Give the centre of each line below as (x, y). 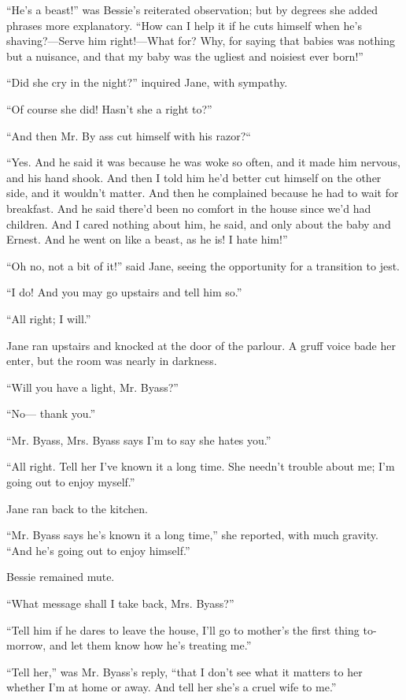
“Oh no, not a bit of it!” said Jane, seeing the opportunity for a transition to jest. (203, 265)
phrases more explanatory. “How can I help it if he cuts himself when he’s (184, 25)
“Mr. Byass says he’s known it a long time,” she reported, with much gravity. (192, 535)
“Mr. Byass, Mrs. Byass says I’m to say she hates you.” (139, 439)
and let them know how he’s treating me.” (150, 645)
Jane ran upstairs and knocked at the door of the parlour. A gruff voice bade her (201, 345)
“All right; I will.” (49, 318)
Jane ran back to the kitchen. (77, 508)
